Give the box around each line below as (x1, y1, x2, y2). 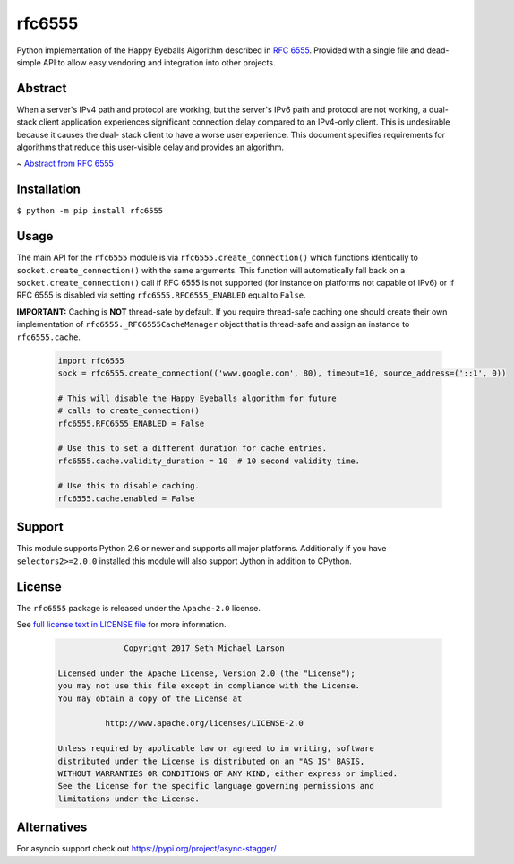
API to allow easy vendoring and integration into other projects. (43, 56, 276, 67)
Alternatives (16, 820, 88, 835)
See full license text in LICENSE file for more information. (16, 619, 227, 630)
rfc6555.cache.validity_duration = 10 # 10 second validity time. (57, 455, 361, 466)
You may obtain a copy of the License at (57, 693, 243, 704)
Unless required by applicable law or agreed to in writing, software (57, 744, 375, 754)
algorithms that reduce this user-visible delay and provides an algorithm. (16, 142, 285, 152)
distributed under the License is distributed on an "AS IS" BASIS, (57, 756, 365, 766)
